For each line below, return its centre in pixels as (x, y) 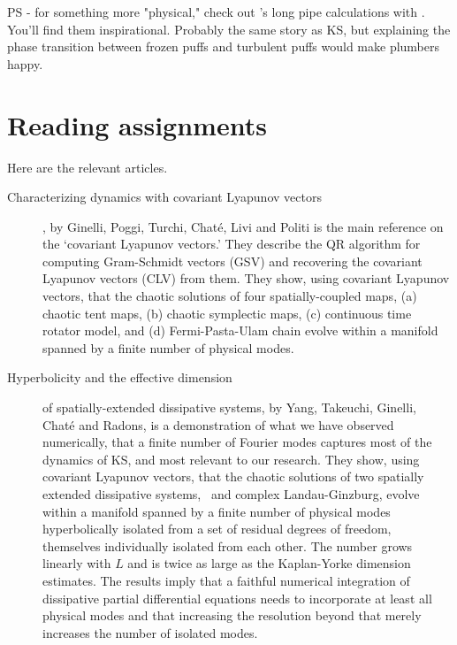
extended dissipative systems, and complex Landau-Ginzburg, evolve (231, 494)
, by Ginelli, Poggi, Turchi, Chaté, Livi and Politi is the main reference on (243, 226)
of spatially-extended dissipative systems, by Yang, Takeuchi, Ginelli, (229, 407)
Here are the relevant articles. (88, 167)
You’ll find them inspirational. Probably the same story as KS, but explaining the (229, 29)
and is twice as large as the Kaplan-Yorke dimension (269, 563)
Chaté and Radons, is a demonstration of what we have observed (218, 424)
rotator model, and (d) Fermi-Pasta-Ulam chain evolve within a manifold (240, 330)
